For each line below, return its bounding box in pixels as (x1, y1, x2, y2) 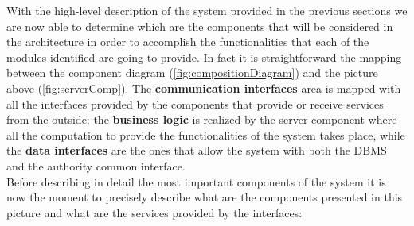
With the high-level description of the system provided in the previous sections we (6, 2, 408, 18)
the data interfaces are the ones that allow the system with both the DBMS (6, 142, 387, 159)
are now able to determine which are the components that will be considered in (6, 17, 393, 34)
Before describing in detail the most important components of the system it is (6, 173, 386, 190)
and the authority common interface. (6, 157, 186, 174)
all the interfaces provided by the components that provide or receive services (6, 95, 384, 112)
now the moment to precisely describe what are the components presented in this (6, 189, 403, 205)
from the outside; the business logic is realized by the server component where (6, 111, 397, 128)
